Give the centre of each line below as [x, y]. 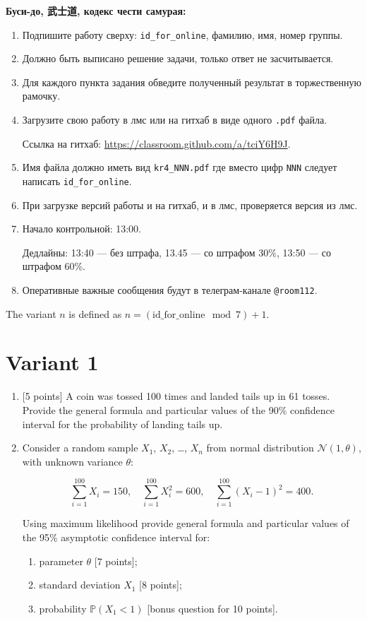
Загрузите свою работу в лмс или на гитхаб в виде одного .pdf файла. [175, 120]
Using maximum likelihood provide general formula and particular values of [186, 523]
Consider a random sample [80, 448]
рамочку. [41, 96]
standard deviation [80, 585]
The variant [31, 313]
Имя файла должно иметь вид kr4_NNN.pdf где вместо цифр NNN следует [180, 167]
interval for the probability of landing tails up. [122, 424]
